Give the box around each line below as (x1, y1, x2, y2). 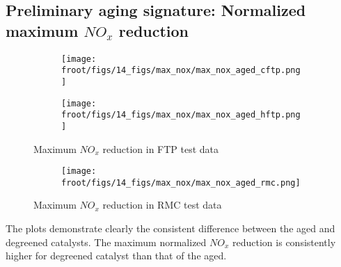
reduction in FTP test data (102, 141, 219, 156)
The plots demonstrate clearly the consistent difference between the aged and (6, 221, 335, 236)
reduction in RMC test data (102, 197, 222, 212)
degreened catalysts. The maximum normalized (6, 234, 207, 249)
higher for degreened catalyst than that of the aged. (6, 248, 227, 263)
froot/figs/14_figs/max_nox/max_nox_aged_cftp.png (61, 65, 301, 76)
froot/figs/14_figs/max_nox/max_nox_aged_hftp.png (61, 110, 301, 120)
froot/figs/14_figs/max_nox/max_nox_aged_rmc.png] (61, 177, 301, 188)
